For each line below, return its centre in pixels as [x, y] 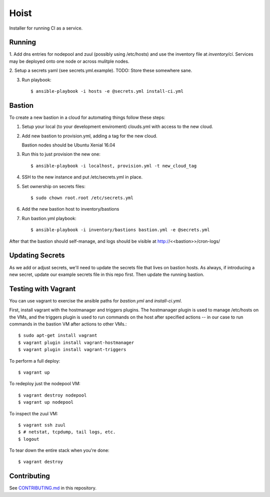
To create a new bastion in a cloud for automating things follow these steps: [87, 117]
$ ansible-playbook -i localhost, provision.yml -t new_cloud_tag [114, 166]
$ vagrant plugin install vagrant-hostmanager [76, 343]
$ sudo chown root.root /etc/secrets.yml [82, 198]
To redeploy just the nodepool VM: [45, 384]
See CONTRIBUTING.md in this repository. [53, 488]
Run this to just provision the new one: [61, 154]
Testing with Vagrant [42, 289]
